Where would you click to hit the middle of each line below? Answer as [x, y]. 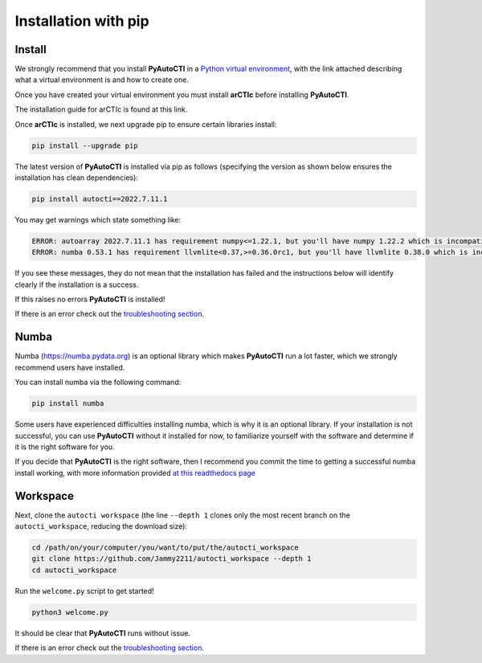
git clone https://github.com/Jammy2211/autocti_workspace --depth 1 [172, 559]
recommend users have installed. [70, 367]
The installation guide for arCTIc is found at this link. [101, 109]
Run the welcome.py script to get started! [84, 591]
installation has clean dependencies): [76, 178]
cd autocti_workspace [74, 570]
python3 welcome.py [70, 612]
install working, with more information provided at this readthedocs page [135, 473]
